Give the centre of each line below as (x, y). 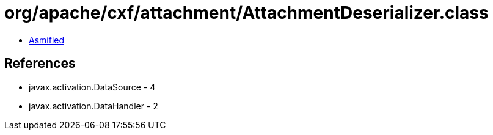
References (40, 64)
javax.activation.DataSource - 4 (92, 87)
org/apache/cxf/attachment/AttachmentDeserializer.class (246, 13)
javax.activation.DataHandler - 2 (93, 106)
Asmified (47, 40)
